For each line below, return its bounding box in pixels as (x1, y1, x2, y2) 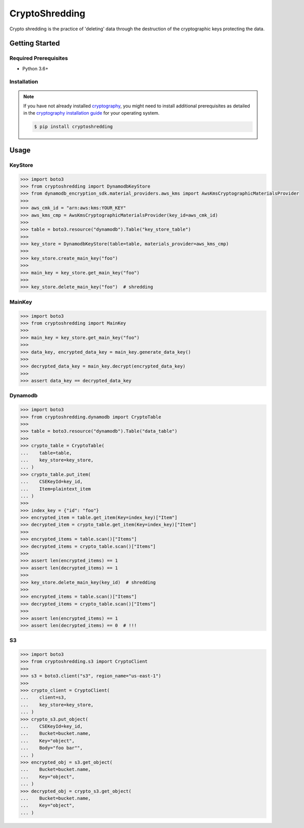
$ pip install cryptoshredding (34, 124, 113, 130)
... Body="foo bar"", (20, 745, 83, 751)
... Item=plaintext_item (20, 486, 91, 492)
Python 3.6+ (22, 65, 49, 71)
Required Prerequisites (9, 54, 68, 62)
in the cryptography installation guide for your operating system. (23, 110, 160, 116)
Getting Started (9, 39, 60, 48)
